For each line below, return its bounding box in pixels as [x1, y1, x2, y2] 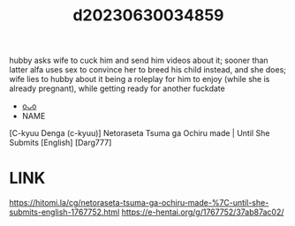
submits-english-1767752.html [9, 207, 120, 217]
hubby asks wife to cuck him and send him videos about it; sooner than [9, 55, 269, 66]
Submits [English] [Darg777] [9, 138, 112, 148]
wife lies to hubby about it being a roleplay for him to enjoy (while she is [9, 74, 270, 85]
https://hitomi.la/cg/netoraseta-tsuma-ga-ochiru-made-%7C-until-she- [9, 198, 269, 208]
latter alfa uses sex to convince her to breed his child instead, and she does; [9, 64, 287, 75]
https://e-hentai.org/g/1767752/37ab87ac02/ [121, 207, 284, 217]
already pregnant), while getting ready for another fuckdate [9, 83, 225, 94]
